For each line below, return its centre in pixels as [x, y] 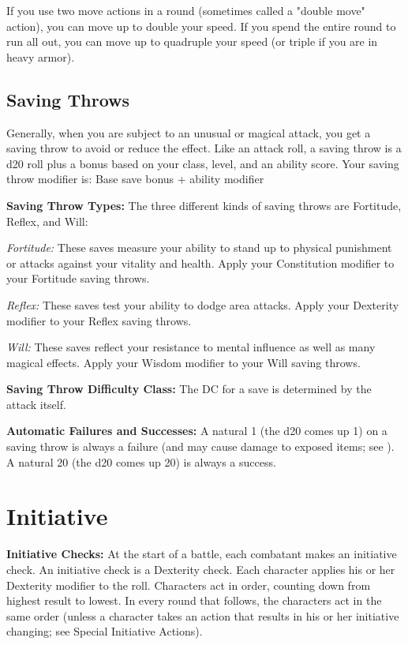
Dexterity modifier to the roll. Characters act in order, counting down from [189, 585]
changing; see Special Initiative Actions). [105, 631]
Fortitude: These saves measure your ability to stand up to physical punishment [199, 247]
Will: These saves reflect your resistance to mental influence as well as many [191, 347]
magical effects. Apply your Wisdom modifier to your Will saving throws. [183, 362]
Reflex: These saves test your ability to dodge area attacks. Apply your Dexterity [203, 304]
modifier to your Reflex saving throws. [99, 320]
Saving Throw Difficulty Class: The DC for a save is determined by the [189, 389]
